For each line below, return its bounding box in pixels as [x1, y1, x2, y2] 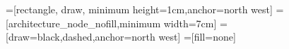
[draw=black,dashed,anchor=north [6, 29, 155, 44]
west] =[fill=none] [158, 29, 236, 44]
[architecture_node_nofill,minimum [6, 15, 161, 30]
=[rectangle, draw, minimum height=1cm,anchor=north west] [6, 2, 273, 16]
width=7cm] [163, 15, 217, 30]
